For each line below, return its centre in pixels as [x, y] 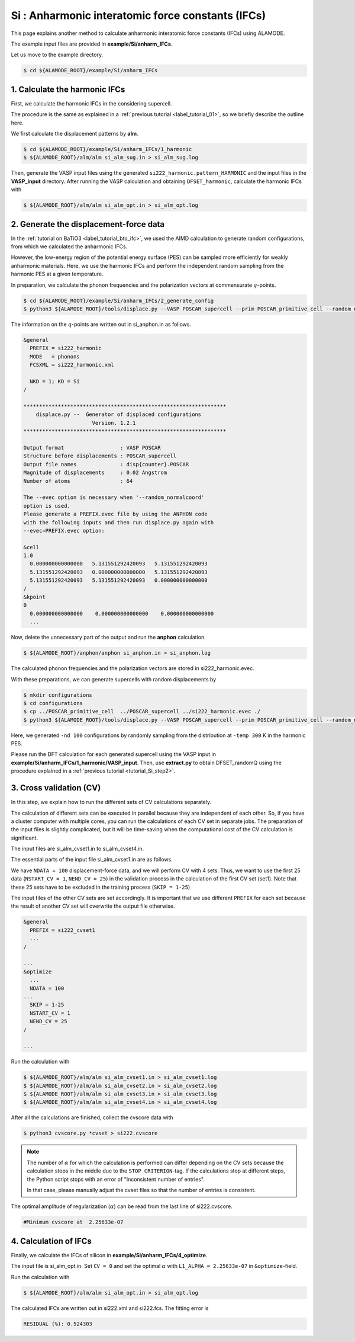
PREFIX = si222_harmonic [66, 348]
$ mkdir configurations [58, 695]
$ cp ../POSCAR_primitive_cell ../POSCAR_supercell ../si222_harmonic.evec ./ [142, 712]
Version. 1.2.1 [114, 423]
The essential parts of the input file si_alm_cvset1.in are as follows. [92, 860]
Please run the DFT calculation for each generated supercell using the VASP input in [113, 754]
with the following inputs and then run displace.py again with [119, 522]
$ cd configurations [53, 703]
